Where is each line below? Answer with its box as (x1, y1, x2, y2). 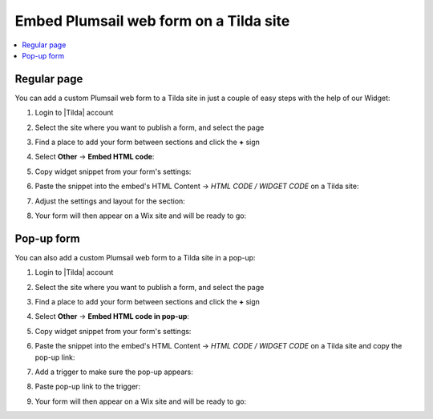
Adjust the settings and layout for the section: (34, 196, 186, 206)
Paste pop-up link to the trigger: (34, 381, 140, 392)
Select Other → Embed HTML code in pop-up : (34, 312, 190, 321)
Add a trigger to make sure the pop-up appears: (34, 367, 194, 377)
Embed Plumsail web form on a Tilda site (14, 12, 290, 30)
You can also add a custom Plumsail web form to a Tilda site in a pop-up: (14, 252, 256, 262)
